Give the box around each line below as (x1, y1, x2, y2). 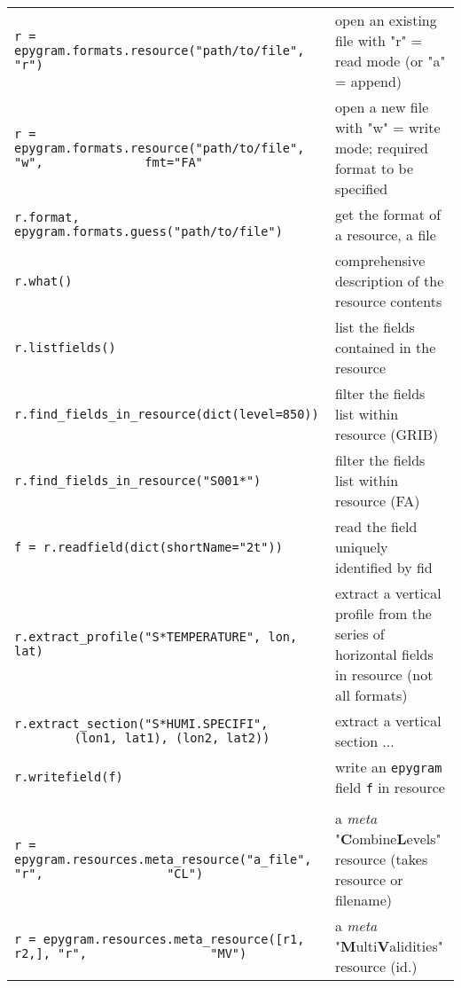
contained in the (334, 337, 436, 357)
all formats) (334, 685, 408, 705)
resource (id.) (334, 956, 418, 976)
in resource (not (334, 664, 434, 685)
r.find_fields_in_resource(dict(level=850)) (14, 406, 319, 421)
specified (334, 178, 388, 199)
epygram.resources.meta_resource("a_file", (14, 851, 312, 866)
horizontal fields (334, 644, 434, 664)
